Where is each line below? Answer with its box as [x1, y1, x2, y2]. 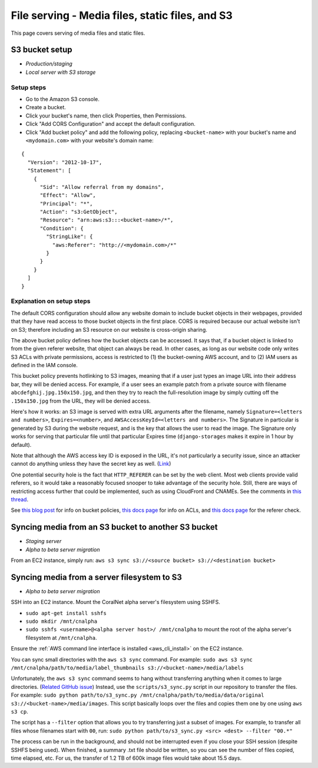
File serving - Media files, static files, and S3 [11, 9, 233, 22]
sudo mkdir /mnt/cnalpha [25, 618, 97, 625]
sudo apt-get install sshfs [25, 610, 107, 616]
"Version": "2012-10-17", [27, 159, 102, 165]
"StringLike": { [46, 233, 93, 240]
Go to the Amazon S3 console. [25, 95, 100, 103]
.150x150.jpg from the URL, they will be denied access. [11, 397, 151, 404]
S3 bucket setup [11, 45, 73, 55]
